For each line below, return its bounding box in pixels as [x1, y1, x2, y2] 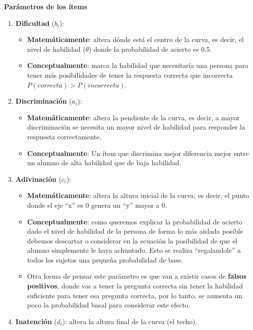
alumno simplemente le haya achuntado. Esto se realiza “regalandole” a [27, 245, 241, 255]
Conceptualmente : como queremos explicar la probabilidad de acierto [27, 216, 242, 226]
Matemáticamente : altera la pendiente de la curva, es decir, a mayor [27, 112, 240, 122]
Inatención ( [15, 316, 57, 326]
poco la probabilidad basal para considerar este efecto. [27, 300, 190, 310]
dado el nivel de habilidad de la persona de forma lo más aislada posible [27, 226, 243, 236]
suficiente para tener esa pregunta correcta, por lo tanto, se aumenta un [27, 290, 243, 300]
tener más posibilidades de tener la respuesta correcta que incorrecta [27, 69, 233, 80]
